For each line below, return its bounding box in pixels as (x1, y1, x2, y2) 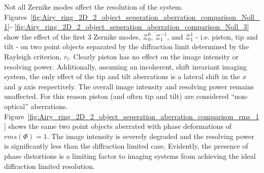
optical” (4, 100, 28, 111)
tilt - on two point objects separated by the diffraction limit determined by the (4, 41, 249, 52)
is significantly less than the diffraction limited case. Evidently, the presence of (4, 141, 248, 151)
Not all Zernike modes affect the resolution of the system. (4, 2, 183, 12)
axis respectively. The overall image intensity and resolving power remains (23, 81, 254, 91)
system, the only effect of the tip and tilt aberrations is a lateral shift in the (4, 71, 240, 82)
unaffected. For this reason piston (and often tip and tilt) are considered (4, 91, 229, 101)
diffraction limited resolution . (4, 160, 95, 171)
